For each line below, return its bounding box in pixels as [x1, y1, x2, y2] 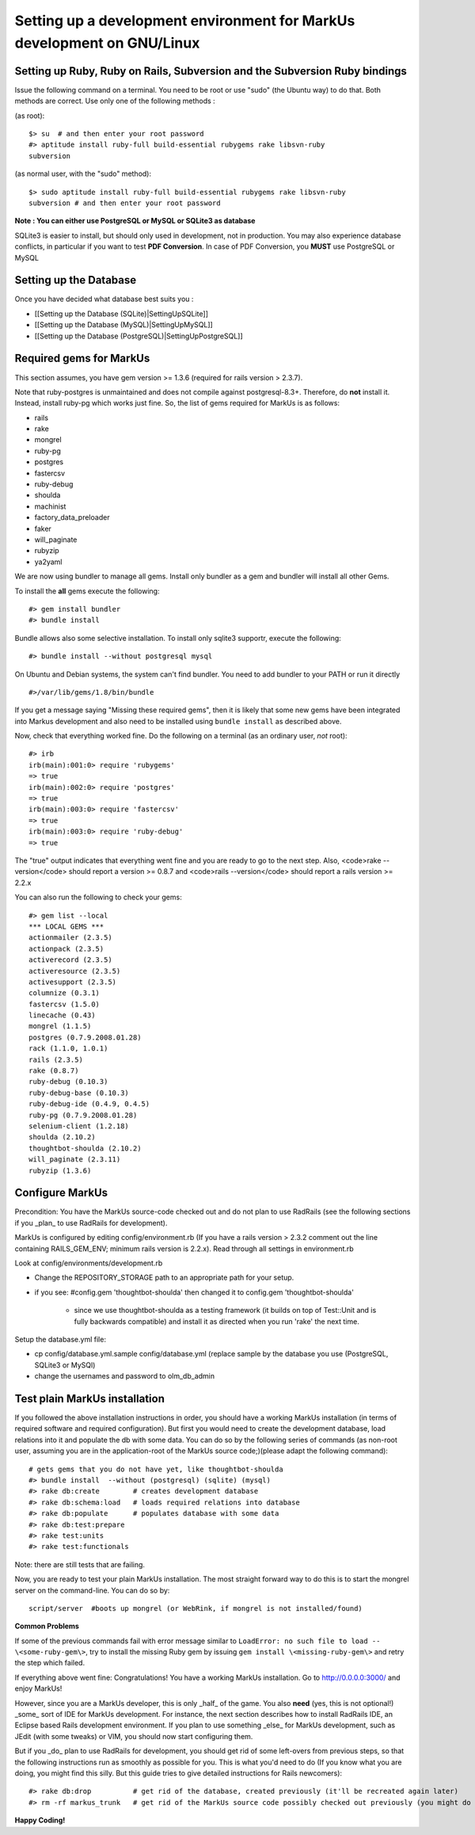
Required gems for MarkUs [14, 352, 150, 365]
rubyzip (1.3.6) [28, 1165, 92, 1175]
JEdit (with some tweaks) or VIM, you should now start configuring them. [14, 1731, 253, 1741]
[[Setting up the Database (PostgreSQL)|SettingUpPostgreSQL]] [34, 331, 243, 341]
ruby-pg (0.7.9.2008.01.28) [28, 1110, 138, 1120]
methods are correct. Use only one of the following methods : [14, 96, 215, 106]
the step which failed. [14, 1658, 85, 1668]
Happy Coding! [14, 1815, 66, 1825]
